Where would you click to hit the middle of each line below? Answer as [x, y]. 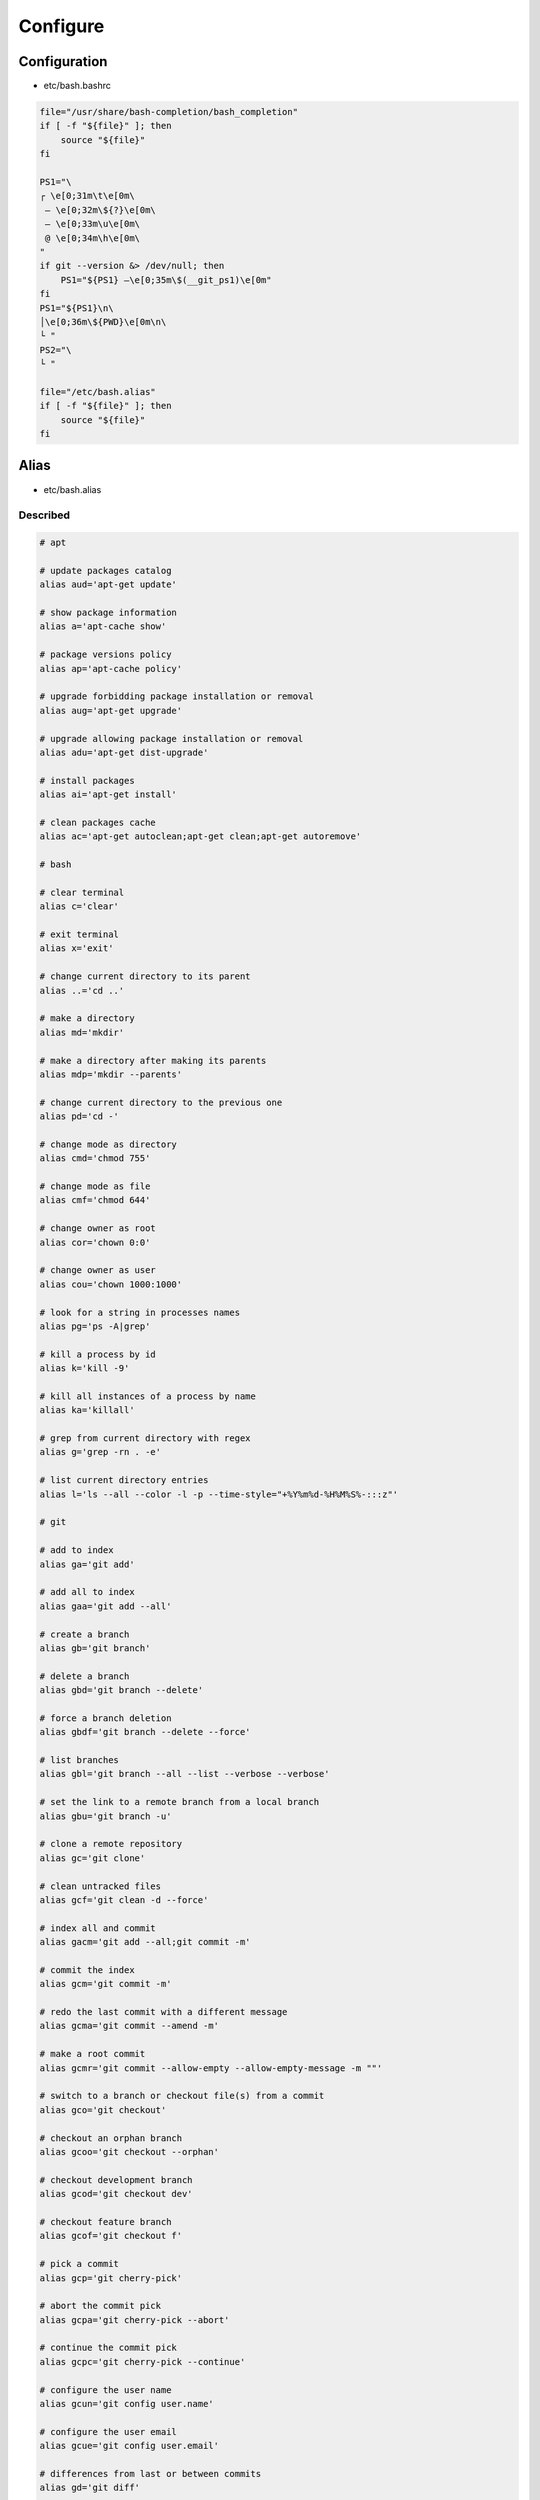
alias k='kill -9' [84, 1368]
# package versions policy [105, 654]
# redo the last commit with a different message [163, 2012]
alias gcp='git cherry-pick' [111, 2278]
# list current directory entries [124, 1480]
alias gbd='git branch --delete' [121, 1690]
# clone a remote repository [111, 1844]
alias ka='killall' [87, 1410]
